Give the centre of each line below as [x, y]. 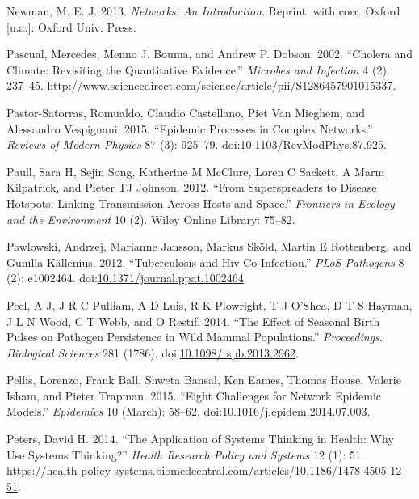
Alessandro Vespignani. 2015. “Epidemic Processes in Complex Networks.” [190, 128]
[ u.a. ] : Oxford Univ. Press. [71, 26]
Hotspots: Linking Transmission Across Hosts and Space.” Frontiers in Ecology [201, 203]
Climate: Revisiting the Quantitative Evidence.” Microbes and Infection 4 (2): [198, 69]
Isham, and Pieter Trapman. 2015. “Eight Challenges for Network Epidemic [194, 395]
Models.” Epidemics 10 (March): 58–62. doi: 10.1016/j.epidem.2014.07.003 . [189, 411]
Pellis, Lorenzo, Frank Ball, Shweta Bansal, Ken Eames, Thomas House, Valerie [204, 380]
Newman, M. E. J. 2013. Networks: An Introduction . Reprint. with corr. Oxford [203, 11]
